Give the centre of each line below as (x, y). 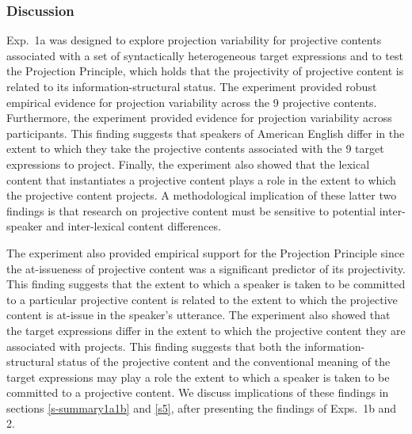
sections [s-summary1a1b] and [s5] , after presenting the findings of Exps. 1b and (202, 407)
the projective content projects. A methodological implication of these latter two (202, 195)
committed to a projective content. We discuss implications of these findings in (198, 392)
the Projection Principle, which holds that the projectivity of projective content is (205, 71)
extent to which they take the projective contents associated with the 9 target (195, 148)
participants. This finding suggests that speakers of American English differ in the (206, 133)
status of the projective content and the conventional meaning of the (224, 362)
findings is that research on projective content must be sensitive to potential (191, 210)
